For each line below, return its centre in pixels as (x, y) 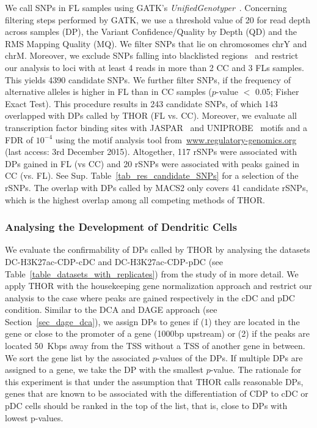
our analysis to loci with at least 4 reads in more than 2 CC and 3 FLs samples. (155, 67)
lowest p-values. (34, 417)
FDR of (19, 139)
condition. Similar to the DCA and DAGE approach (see (111, 310)
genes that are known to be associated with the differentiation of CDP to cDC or (157, 393)
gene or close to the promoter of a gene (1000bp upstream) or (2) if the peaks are (157, 333)
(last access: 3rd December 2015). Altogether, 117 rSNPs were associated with (151, 152)
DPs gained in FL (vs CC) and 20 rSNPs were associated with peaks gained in (152, 163)
